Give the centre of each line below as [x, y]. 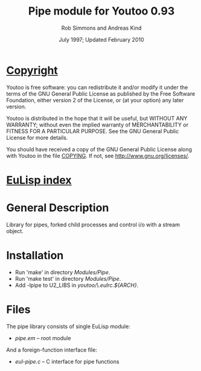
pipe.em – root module [43, 338]
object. [15, 231]
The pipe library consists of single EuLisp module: [69, 326]
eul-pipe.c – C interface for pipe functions [67, 361]
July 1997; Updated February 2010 [101, 39]
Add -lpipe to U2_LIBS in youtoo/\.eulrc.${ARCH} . [77, 285]
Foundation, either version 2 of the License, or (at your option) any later [95, 100]
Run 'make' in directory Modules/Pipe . [62, 272]
